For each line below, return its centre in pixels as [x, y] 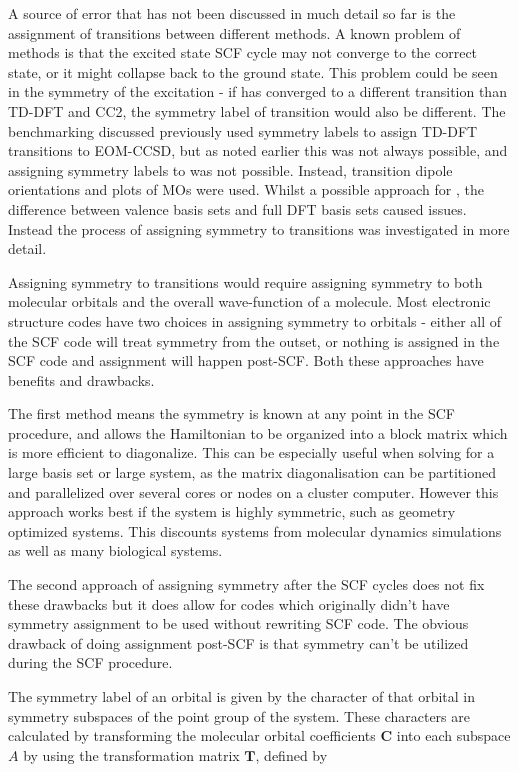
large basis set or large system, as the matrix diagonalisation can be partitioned [252, 472]
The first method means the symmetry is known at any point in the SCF [232, 413]
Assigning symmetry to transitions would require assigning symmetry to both [245, 281]
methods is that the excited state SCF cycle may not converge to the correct [243, 52]
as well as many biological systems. [115, 550]
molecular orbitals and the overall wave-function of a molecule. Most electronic [249, 301]
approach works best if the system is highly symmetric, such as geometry [232, 511]
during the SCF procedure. [90, 662]
